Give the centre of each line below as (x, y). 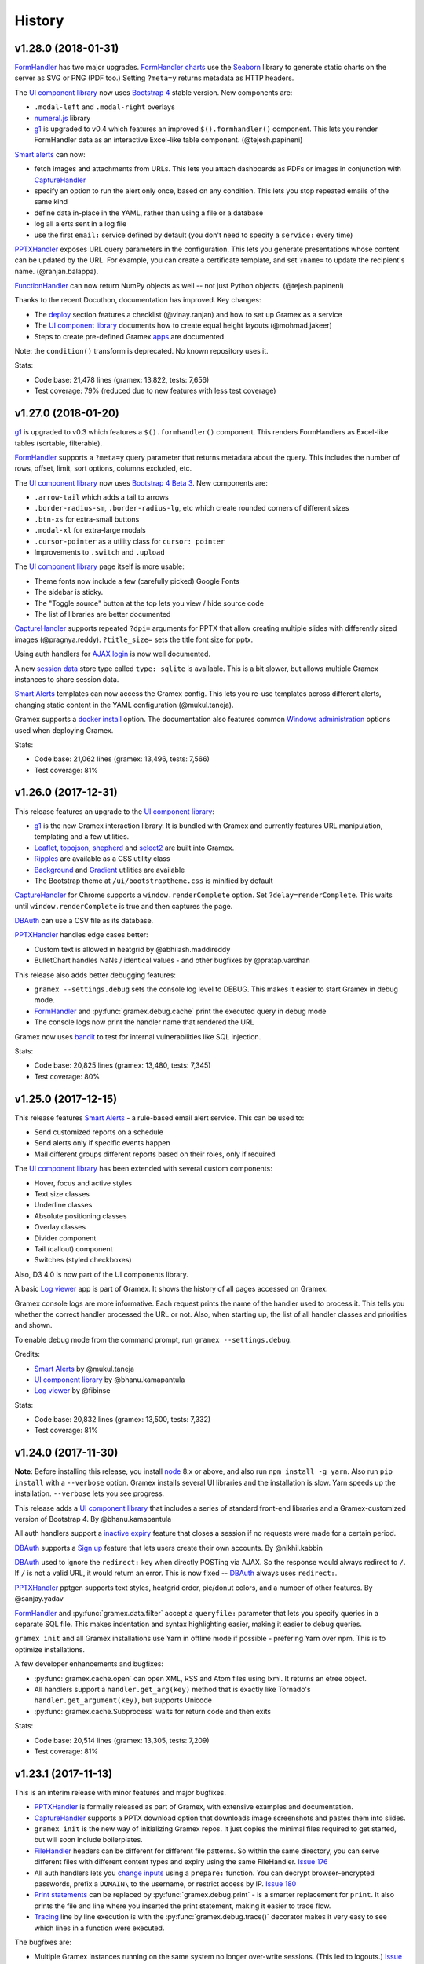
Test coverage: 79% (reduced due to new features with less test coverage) (155, 391)
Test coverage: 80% (67, 1076)
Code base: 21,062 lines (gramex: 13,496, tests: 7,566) (122, 759)
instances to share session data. (67, 679)
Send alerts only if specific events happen (102, 1143)
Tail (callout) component (73, 1248)
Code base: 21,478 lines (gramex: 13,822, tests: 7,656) (122, 379)
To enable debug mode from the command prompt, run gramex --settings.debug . (153, 1339)
